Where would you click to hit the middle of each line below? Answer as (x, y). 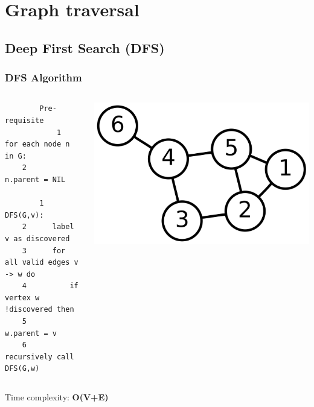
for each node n (37, 144)
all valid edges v (42, 263)
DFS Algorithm (43, 77)
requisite (24, 120)
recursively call (40, 357)
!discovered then (40, 310)
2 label (48, 227)
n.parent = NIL (35, 179)
